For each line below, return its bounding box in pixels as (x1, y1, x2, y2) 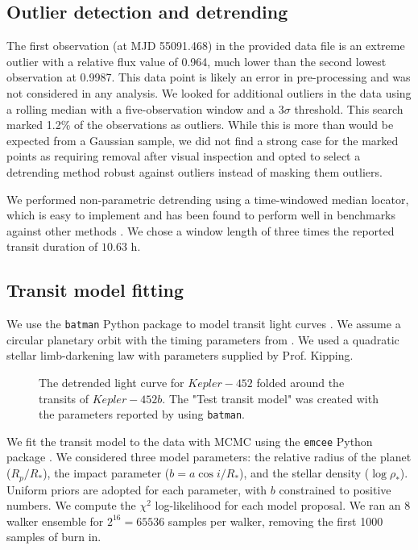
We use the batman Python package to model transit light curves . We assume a (6, 315, 401, 332)
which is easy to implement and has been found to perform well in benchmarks (6, 206, 396, 223)
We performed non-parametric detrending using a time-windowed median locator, (6, 190, 409, 207)
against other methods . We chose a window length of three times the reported (6, 222, 395, 239)
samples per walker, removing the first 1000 (168, 512, 383, 529)
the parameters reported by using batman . (39, 406, 246, 423)
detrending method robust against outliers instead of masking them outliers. (6, 163, 383, 180)
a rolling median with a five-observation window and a (6, 100, 275, 117)
